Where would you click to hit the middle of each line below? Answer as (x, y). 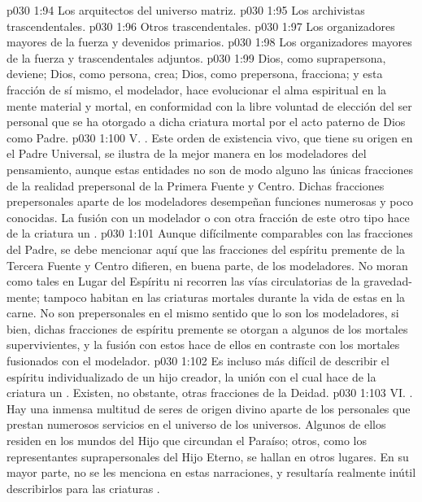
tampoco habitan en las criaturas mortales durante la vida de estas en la (224, 297)
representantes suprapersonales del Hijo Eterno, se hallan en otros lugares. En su (208, 456)
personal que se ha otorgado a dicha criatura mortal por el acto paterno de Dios (206, 122)
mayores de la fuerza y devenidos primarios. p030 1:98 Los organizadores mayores (209, 42)
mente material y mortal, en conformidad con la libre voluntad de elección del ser (209, 105)
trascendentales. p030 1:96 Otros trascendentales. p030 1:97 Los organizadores (201, 26)
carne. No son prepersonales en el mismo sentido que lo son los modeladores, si (203, 313)
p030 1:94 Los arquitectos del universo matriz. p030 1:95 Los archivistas (186, 10)
